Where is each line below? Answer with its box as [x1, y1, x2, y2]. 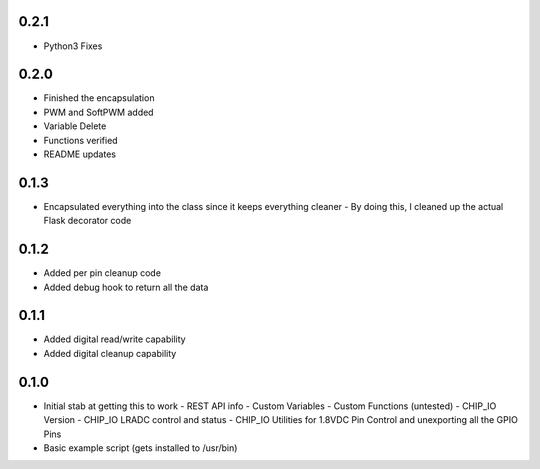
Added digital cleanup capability [43, 347, 177, 359]
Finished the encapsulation [43, 92, 155, 104]
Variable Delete [43, 120, 107, 132]
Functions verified [43, 134, 119, 146]
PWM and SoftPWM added [43, 106, 154, 118]
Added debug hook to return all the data [43, 281, 209, 293]
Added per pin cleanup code [43, 267, 162, 279]
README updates [43, 148, 117, 160]
